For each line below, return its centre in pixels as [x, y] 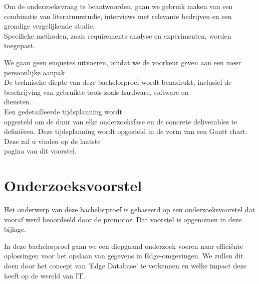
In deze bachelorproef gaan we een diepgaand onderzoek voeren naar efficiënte [124, 246]
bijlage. [15, 229]
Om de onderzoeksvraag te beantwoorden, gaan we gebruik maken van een [118, 6]
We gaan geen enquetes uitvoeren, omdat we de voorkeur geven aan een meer [123, 62]
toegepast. [20, 45]
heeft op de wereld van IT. [45, 275]
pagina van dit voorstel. [40, 151]
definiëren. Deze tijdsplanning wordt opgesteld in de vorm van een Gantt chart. [126, 131]
